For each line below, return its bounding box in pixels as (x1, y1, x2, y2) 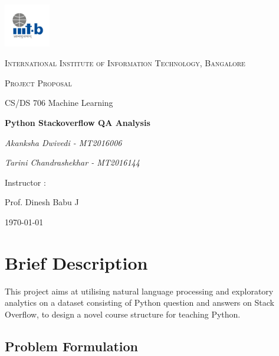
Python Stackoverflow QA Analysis (5, 116, 150, 129)
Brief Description (5, 250, 148, 274)
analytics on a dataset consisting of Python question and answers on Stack (5, 296, 274, 309)
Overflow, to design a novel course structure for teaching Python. (5, 308, 241, 320)
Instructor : (5, 176, 46, 188)
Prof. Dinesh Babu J (5, 196, 79, 208)
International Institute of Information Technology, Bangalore (5, 57, 245, 69)
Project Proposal (5, 76, 72, 89)
